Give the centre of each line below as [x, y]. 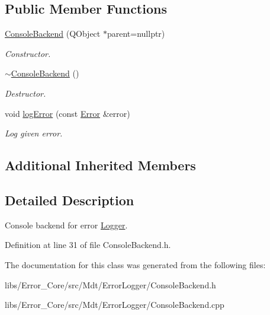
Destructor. [25, 93]
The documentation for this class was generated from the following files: [135, 264]
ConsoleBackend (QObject [53, 34]
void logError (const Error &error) [67, 113]
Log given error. [34, 133]
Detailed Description [70, 200]
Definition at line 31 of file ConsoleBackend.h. [88, 245]
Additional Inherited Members [100, 165]
